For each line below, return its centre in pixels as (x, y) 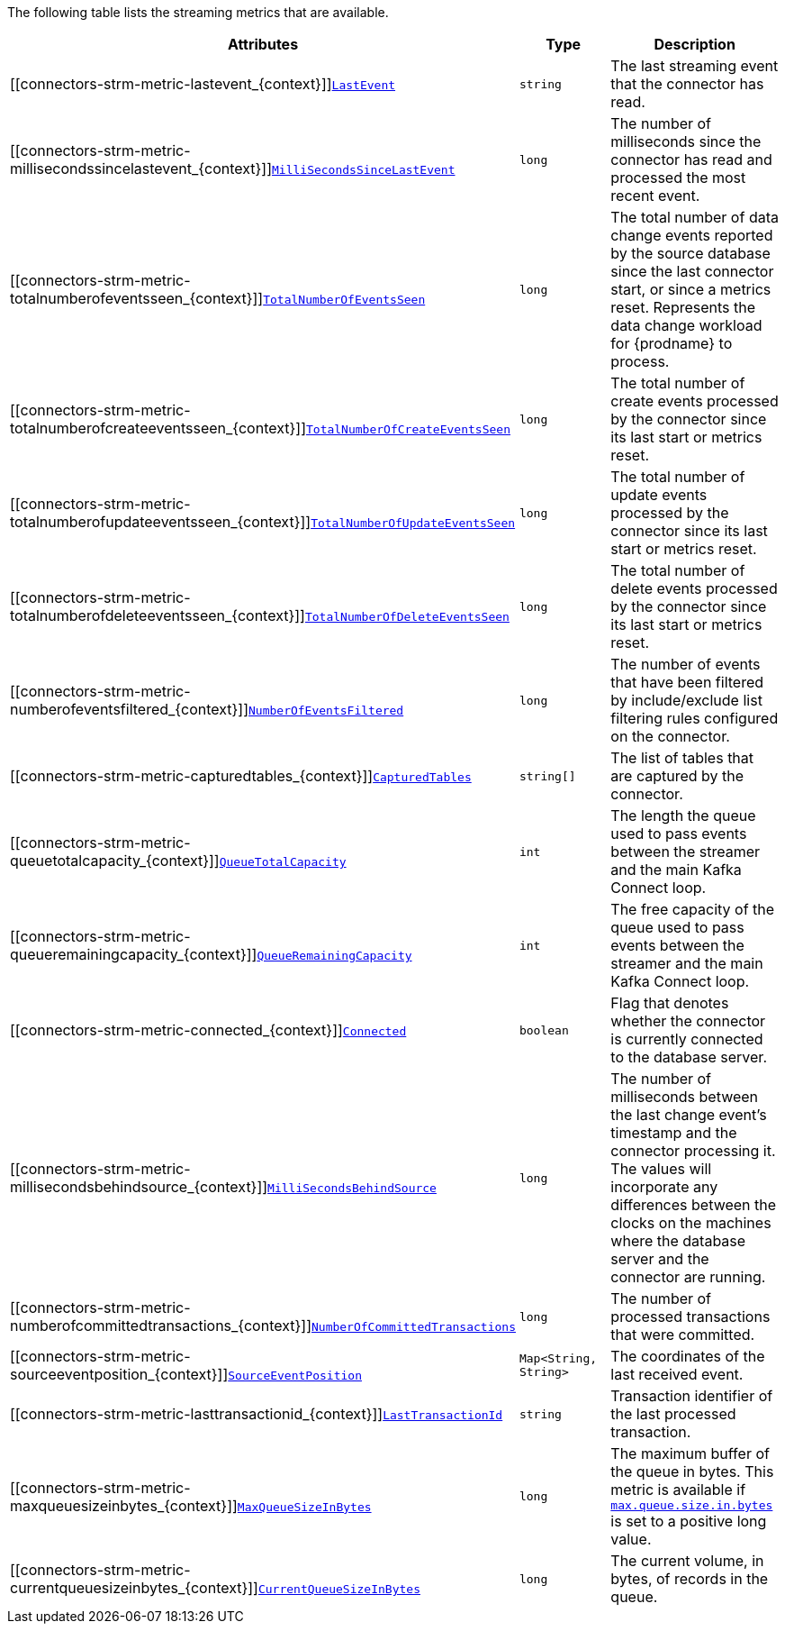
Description (695, 44)
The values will (661, 1169)
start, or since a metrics (691, 289)
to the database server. (689, 1057)
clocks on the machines (691, 1223)
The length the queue (683, 815)
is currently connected (687, 1039)
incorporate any (664, 1187)
